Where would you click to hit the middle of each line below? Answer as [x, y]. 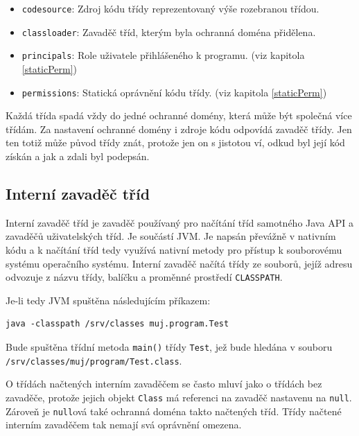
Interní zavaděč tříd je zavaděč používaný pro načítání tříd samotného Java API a [179, 222]
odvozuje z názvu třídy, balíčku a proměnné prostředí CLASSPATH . [144, 277]
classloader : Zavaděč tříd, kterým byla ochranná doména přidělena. [169, 32]
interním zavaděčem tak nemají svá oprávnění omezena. [124, 425]
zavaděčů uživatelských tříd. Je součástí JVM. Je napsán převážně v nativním [171, 236]
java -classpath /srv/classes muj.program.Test [117, 324]
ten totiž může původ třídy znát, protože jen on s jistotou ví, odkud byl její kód [175, 142]
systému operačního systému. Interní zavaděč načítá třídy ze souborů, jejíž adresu [179, 263]
